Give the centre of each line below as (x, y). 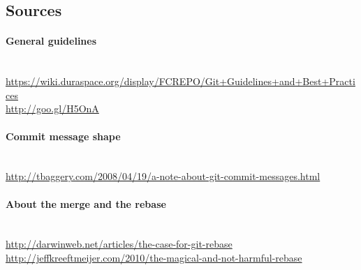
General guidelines (51, 41)
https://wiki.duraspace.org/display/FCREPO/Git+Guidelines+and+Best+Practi (180, 81)
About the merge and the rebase (86, 203)
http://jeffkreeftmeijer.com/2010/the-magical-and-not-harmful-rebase (154, 257)
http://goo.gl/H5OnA (52, 108)
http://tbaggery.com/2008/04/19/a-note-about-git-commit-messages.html (163, 176)
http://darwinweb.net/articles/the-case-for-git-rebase (119, 244)
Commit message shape (63, 136)
